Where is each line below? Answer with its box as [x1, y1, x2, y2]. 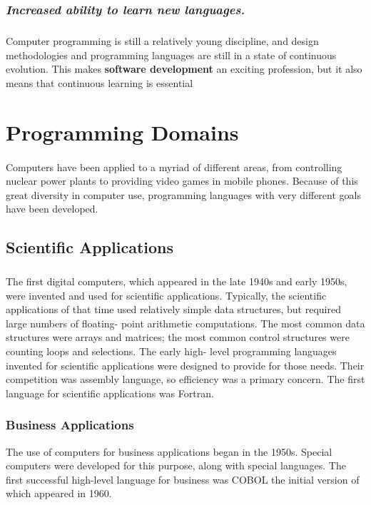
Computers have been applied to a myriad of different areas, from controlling [6, 159, 342, 174]
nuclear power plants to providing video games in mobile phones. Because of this [6, 173, 358, 188]
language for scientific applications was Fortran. [6, 385, 214, 400]
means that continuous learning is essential [6, 76, 193, 90]
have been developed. [6, 201, 98, 216]
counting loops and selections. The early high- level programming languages [6, 344, 337, 359]
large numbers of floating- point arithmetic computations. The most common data [6, 315, 365, 330]
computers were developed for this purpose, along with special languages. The [6, 458, 346, 473]
